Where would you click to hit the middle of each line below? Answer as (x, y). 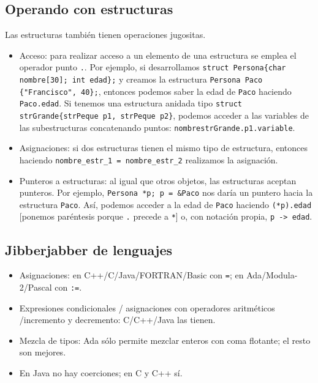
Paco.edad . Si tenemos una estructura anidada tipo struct (131, 103)
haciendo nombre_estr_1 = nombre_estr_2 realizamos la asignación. (149, 159)
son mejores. (43, 352)
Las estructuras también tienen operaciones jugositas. (105, 35)
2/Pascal (36, 287)
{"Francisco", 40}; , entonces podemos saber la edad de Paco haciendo (155, 91)
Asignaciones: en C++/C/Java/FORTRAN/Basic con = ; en (131, 275)
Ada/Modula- (272, 275)
